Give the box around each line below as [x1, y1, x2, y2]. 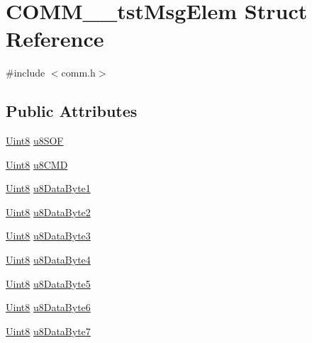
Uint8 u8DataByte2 [6, 204, 91, 219]
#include [6, 65, 45, 80]
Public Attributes [6, 100, 138, 122]
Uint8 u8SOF [6, 133, 64, 148]
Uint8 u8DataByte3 [6, 228, 91, 243]
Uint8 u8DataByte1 [6, 181, 91, 196]
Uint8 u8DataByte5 [6, 276, 91, 291]
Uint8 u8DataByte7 [6, 323, 91, 338]
